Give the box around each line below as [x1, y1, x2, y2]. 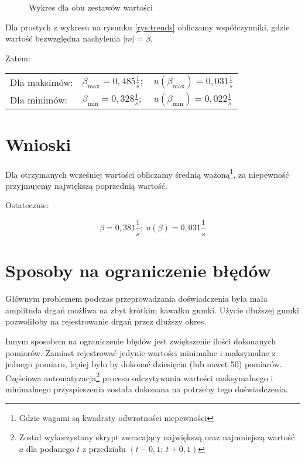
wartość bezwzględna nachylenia [5, 32, 121, 44]
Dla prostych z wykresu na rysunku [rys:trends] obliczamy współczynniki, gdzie [5, 20, 290, 33]
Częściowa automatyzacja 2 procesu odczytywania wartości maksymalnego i [5, 370, 273, 384]
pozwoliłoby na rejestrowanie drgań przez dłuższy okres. [5, 315, 207, 327]
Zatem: [5, 51, 30, 64]
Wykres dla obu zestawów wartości [29, 1, 153, 13]
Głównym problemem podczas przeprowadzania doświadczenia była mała [5, 292, 268, 305]
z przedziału [82, 442, 126, 454]
